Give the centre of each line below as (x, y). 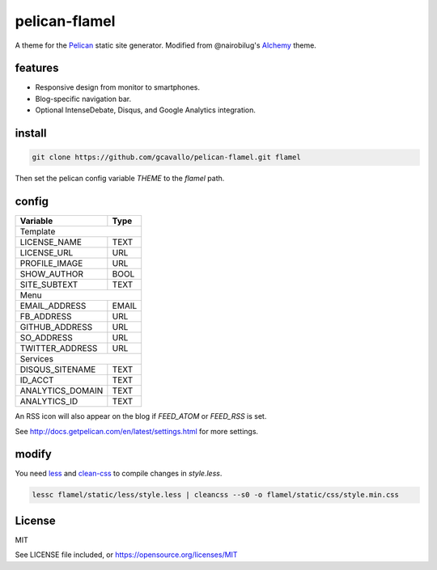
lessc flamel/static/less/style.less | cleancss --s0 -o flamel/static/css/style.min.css (216, 495)
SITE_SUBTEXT (49, 285)
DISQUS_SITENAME (58, 369)
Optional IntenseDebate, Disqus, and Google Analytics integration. (146, 110)
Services (37, 359)
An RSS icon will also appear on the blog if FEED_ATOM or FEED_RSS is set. (141, 416)
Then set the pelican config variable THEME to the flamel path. (120, 179)
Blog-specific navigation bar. (83, 99)
